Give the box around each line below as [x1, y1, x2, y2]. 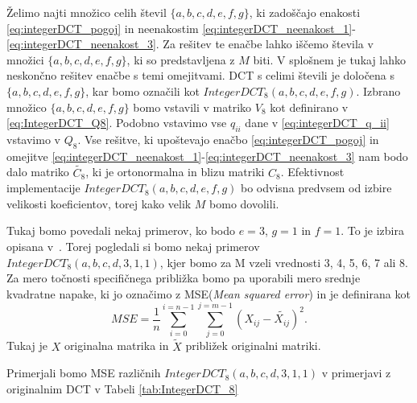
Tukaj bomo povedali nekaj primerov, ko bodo [6, 222, 236, 239]
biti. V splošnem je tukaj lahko [253, 51, 407, 68]
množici [6, 51, 44, 68]
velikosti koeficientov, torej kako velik [6, 195, 192, 212]
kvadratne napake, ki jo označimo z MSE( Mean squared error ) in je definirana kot [6, 285, 411, 302]
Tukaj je [6, 337, 47, 354]
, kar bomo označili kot [85, 82, 200, 99]
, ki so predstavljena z [126, 51, 235, 68]
